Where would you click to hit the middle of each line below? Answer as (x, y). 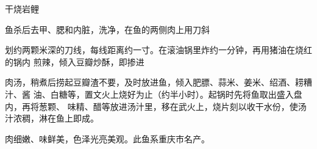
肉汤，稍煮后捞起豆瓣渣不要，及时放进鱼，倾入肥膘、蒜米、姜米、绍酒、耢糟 (158, 82)
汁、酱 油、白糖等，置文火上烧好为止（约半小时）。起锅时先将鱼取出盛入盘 (154, 94)
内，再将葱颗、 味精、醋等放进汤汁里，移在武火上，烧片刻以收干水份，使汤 (156, 106)
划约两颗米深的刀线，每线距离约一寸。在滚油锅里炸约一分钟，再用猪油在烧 (154, 50)
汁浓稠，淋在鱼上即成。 (52, 118)
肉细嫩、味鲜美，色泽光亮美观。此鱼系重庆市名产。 (107, 138)
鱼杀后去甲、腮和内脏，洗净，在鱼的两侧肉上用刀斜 (107, 29)
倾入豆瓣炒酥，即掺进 (102, 61)
